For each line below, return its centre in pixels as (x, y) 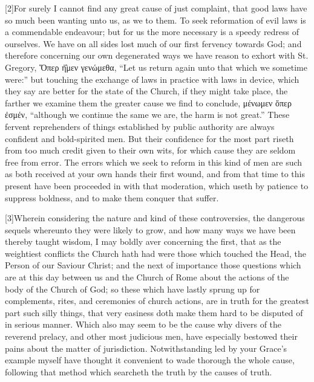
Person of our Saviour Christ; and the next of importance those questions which (153, 265)
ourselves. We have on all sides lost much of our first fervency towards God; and (153, 43)
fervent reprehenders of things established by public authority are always (140, 126)
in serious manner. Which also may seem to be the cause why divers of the (143, 324)
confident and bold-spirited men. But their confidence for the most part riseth (149, 138)
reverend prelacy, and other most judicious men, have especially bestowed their (151, 336)
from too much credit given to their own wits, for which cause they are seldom (150, 150)
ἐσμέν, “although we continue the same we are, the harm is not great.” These (147, 115)
